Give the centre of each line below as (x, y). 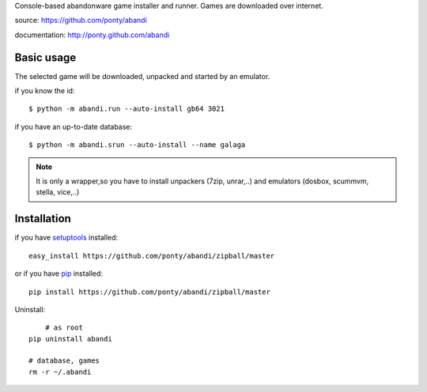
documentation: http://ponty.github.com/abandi (92, 35)
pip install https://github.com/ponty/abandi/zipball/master (149, 292)
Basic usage (45, 57)
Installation (43, 219)
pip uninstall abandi (70, 339)
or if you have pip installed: (59, 273)
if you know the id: (45, 91)
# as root (64, 328)
